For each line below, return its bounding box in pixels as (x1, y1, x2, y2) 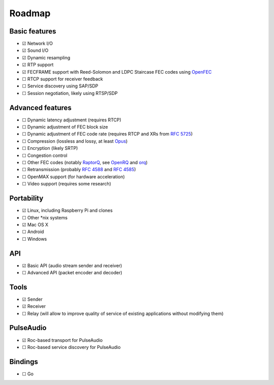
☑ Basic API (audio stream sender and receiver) (22, 262, 122, 269)
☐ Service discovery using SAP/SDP (22, 83, 98, 89)
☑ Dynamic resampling (22, 54, 71, 60)
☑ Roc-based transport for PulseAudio (22, 337, 103, 343)
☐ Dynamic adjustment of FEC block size (22, 124, 109, 130)
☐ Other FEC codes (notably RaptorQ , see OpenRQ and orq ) (22, 159, 148, 166)
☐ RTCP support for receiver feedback (22, 76, 104, 82)
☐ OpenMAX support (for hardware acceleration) (22, 173, 125, 180)
